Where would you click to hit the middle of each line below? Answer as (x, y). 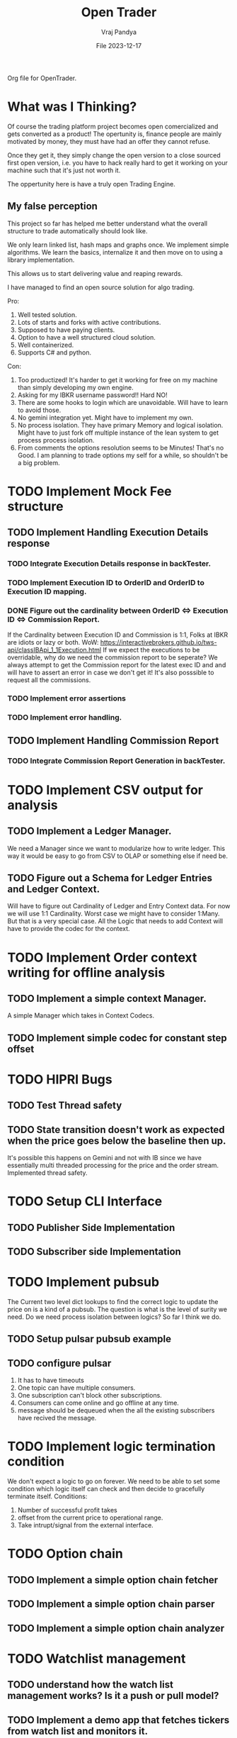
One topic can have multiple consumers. (76, 1388)
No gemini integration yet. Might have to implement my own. (105, 417)
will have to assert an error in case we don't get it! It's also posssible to (111, 673)
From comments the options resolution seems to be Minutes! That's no (121, 447)
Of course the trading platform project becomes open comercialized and (113, 126)
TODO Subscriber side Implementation (94, 1252)
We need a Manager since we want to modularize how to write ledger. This (116, 848)
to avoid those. (39, 410)
